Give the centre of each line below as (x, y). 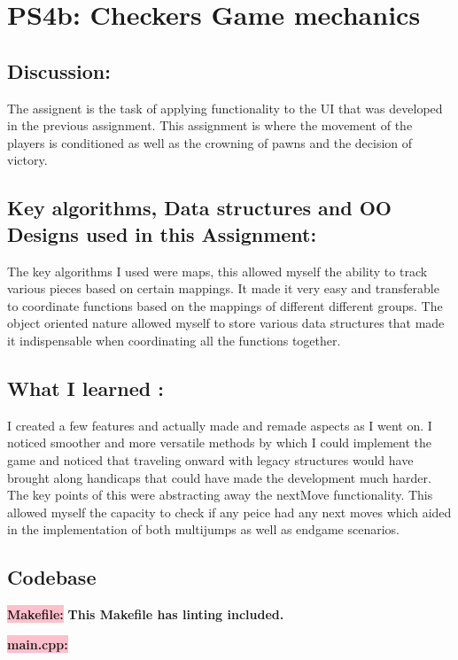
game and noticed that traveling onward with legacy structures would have (210, 459)
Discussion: (59, 70)
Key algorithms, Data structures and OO (199, 208)
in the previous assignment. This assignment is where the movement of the (210, 125)
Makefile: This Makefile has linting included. (146, 614)
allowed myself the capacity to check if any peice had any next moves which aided (229, 512)
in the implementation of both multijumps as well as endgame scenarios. (203, 529)
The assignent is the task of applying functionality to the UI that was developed (225, 108)
